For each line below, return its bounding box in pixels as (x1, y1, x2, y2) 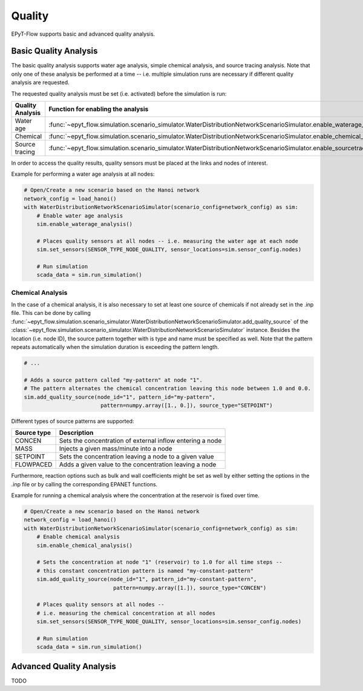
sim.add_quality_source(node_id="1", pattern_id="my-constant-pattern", (36, 576, 257, 583)
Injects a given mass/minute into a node (59, 445, 172, 453)
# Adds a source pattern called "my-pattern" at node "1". (24, 376, 203, 383)
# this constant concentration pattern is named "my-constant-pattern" (36, 567, 254, 574)
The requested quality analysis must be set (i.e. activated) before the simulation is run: (11, 90, 227, 97)
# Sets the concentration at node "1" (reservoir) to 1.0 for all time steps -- (36, 559, 283, 566)
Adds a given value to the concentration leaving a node (59, 460, 217, 469)
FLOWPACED (15, 460, 53, 469)
